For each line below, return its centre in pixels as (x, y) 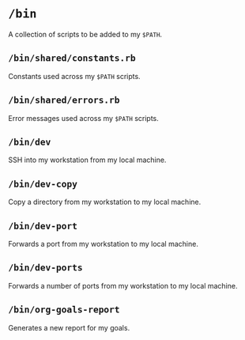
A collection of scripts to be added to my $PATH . (85, 34)
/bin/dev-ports (45, 268)
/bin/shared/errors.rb (64, 100)
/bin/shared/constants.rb (72, 58)
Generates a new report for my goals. (69, 327)
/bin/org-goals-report (64, 310)
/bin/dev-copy (43, 184)
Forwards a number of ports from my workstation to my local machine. (123, 285)
